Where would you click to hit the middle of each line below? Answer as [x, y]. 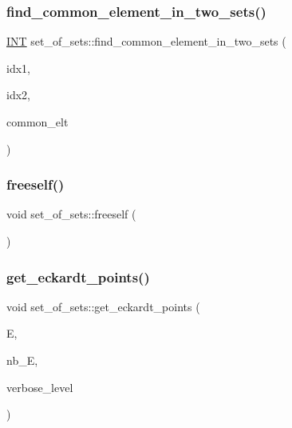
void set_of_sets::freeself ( [71, 214]
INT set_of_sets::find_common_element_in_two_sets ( [146, 41]
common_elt [37, 122]
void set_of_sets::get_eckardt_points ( [103, 306]
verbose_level [40, 387]
